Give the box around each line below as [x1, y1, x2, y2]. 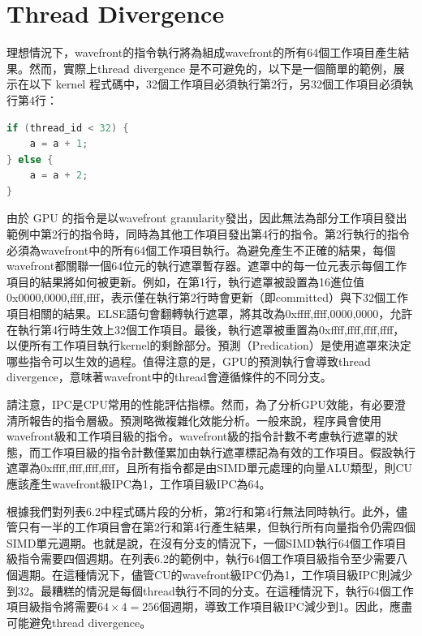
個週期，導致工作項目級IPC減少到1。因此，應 [159, 598, 401, 615]
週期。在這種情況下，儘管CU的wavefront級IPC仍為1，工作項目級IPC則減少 [17, 565, 413, 582]
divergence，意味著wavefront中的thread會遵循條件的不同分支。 [6, 368, 332, 385]
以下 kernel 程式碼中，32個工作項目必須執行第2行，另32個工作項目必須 [28, 75, 402, 92]
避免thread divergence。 [28, 613, 152, 630]
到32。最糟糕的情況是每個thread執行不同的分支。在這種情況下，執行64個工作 [6, 582, 414, 599]
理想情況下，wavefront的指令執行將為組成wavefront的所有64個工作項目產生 [6, 44, 398, 61]
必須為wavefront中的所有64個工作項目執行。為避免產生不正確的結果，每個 [6, 241, 396, 258]
